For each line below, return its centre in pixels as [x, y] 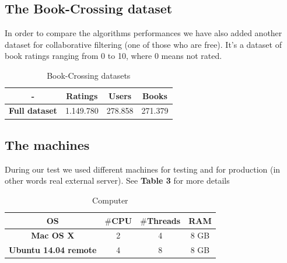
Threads [164, 220]
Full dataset [33, 111]
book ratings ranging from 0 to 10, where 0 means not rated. [113, 56]
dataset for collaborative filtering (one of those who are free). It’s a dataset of [143, 44]
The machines [47, 144]
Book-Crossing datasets [89, 75]
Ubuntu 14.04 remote [53, 250]
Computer [110, 200]
